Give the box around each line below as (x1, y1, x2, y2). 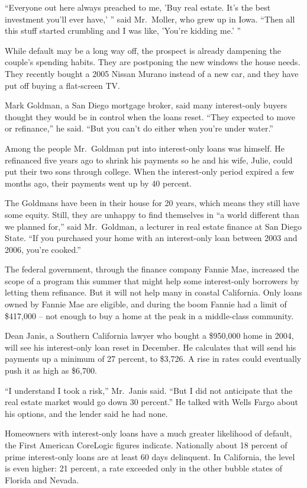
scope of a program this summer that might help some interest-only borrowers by (5, 274, 299, 287)
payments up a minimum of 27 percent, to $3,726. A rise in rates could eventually (5, 352, 302, 365)
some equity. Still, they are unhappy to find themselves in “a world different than (5, 208, 299, 220)
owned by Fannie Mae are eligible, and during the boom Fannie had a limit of (5, 298, 287, 310)
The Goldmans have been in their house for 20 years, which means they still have (5, 197, 300, 209)
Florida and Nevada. (5, 473, 79, 486)
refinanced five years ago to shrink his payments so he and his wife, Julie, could (5, 153, 293, 166)
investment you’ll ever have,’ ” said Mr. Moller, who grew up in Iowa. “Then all (5, 12, 295, 25)
